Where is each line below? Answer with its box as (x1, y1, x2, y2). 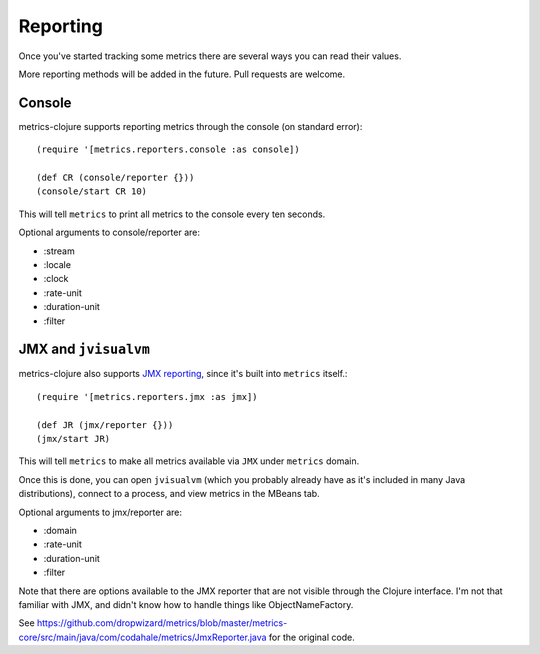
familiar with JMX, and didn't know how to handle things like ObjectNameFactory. (18, 598, 354, 610)
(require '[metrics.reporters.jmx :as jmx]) (36, 391, 259, 402)
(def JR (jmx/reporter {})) (36, 419, 174, 430)
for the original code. (268, 631, 355, 643)
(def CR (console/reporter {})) (36, 172, 195, 184)
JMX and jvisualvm (18, 341, 150, 358)
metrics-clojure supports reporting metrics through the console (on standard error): (18, 120, 363, 132)
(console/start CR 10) (36, 186, 148, 197)
